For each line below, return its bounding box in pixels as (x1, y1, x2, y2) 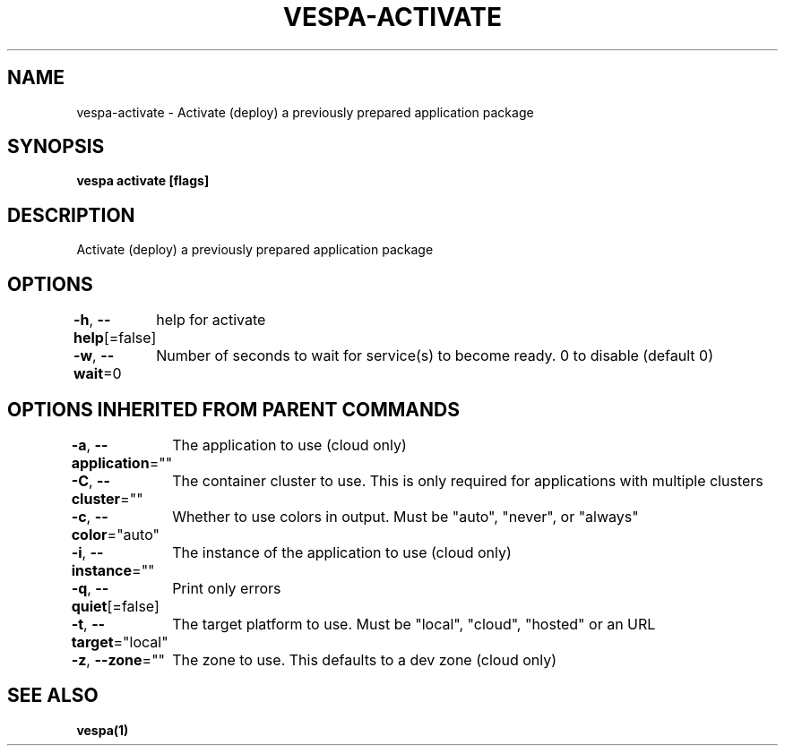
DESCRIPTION (7, 203, 135, 227)
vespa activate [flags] (76, 173, 210, 189)
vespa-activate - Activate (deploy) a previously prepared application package (76, 104, 534, 120)
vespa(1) (76, 722, 129, 738)
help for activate (156, 311, 266, 329)
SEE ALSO (7, 684, 99, 707)
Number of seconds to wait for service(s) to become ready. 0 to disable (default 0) (156, 347, 714, 365)
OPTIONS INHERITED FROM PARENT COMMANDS (7, 398, 460, 421)
